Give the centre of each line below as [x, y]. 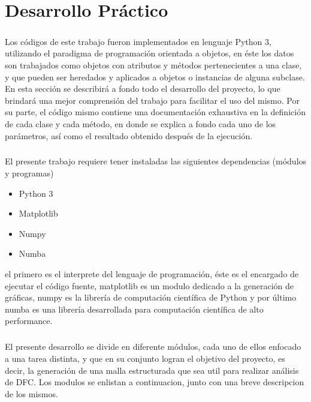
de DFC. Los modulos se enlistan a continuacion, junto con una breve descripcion [155, 382]
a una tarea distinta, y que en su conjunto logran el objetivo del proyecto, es [145, 358]
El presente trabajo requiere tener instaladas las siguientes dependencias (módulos [156, 161]
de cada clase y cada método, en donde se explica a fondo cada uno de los [141, 123]
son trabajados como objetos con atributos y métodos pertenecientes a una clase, [153, 64]
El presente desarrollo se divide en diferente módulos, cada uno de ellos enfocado [153, 346]
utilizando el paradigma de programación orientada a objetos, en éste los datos [150, 53]
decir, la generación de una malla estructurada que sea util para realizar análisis [152, 370]
